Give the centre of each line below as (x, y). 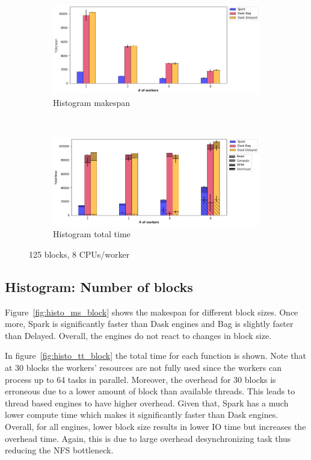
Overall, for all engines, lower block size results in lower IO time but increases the (155, 427)
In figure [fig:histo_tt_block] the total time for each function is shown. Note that (155, 356)
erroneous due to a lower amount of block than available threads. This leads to (150, 391)
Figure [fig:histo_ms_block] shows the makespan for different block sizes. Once (152, 312)
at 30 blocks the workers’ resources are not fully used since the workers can (143, 368)
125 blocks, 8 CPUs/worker (79, 254)
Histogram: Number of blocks (99, 286)
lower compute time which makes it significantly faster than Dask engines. (142, 415)
